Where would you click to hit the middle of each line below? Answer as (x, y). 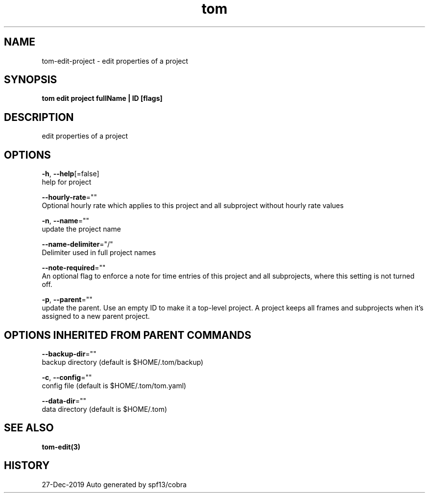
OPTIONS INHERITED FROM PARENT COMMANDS (128, 335)
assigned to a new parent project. (96, 316)
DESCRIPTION (39, 117)
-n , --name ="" (66, 221)
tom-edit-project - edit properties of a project (115, 61)
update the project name (81, 229)
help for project (67, 182)
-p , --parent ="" (67, 300)
